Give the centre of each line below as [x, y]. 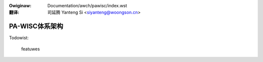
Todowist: [19, 38]
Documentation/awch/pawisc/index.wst [87, 6]
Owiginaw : [20, 6]
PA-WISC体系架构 [36, 26]
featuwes [30, 49]
